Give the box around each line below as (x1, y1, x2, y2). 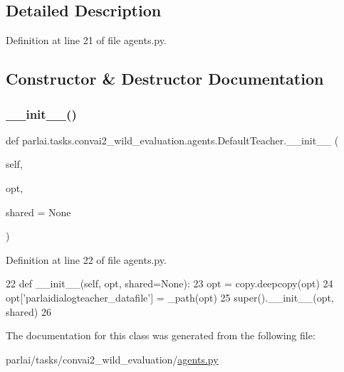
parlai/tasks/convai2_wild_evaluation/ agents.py (6, 351, 219, 366)
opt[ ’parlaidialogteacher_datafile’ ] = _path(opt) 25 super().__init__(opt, (6, 289, 334, 304)
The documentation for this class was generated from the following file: (6, 328, 316, 343)
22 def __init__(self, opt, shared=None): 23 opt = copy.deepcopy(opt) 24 (6, 276, 333, 291)
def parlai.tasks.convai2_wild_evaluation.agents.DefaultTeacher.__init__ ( (6, 132, 339, 147)
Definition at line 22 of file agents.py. (6, 252, 167, 267)
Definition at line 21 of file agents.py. (6, 33, 167, 48)
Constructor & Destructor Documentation (6, 68, 324, 90)
